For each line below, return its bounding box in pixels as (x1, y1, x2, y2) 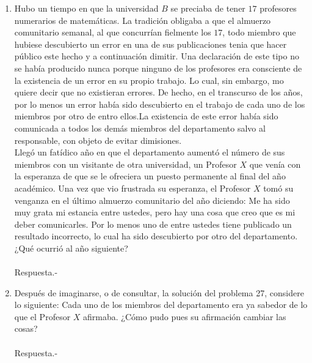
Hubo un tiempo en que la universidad (14, 2, 159, 14)
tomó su (263, 181, 294, 194)
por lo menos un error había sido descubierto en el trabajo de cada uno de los (14, 97, 305, 110)
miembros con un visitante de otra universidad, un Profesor (14, 157, 237, 170)
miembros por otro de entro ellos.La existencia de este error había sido (14, 110, 278, 122)
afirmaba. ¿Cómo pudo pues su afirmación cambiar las (83, 310, 286, 323)
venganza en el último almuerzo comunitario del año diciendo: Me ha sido (14, 193, 290, 206)
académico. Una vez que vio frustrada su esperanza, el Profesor (14, 181, 251, 194)
